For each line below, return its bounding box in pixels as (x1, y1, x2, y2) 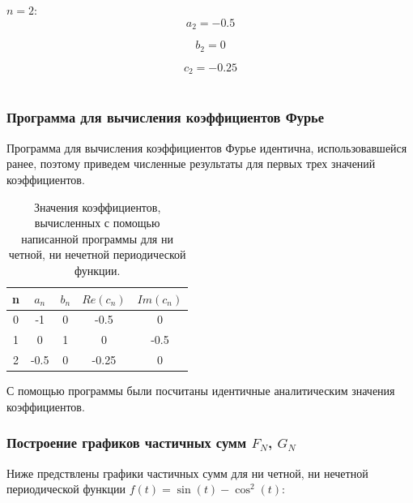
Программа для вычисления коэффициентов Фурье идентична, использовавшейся (6, 139, 407, 156)
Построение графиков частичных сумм (6, 432, 247, 453)
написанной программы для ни (21, 230, 173, 247)
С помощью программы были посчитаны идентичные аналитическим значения (6, 382, 395, 399)
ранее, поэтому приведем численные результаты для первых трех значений (6, 155, 376, 172)
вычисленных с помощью (34, 214, 160, 231)
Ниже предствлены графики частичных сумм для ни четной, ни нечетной (6, 464, 368, 481)
